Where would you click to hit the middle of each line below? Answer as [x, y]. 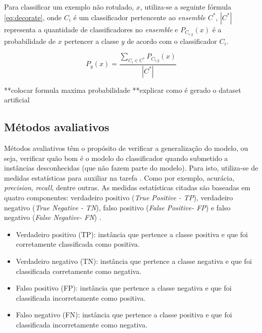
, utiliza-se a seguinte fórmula [186, 7]
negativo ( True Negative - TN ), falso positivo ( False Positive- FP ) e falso [117, 207]
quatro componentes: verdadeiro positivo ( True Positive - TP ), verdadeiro [119, 197]
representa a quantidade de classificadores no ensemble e [91, 29]
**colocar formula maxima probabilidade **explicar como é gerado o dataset [123, 90]
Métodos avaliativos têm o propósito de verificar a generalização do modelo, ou [126, 148]
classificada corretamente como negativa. [79, 271]
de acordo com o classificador [172, 41]
